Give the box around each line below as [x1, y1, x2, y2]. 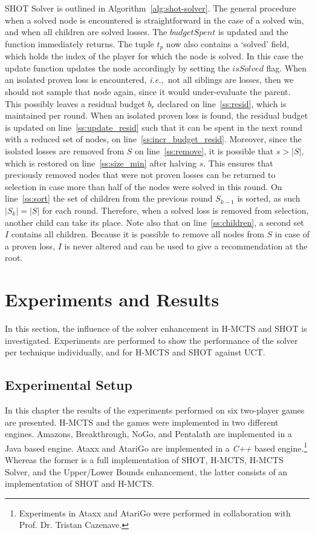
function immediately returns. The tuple [5, 37, 154, 50]
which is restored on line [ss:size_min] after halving [5, 156, 197, 169]
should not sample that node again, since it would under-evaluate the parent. [5, 85, 291, 98]
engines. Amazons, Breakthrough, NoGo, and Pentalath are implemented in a [5, 427, 292, 440]
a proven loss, [5, 239, 56, 252]
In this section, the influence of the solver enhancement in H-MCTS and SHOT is [5, 322, 307, 335]
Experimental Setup [5, 375, 132, 394]
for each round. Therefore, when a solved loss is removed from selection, [42, 203, 309, 216]
